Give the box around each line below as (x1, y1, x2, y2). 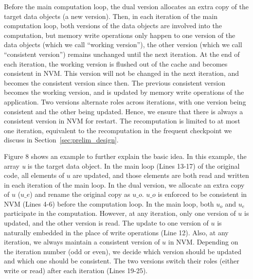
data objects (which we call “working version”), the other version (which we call (4, 39, 242, 50)
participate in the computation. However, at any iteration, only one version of (4, 208, 236, 218)
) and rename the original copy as (30, 189, 130, 199)
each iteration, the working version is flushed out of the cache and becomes (4, 58, 228, 69)
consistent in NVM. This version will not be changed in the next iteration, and (4, 68, 239, 78)
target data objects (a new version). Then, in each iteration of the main (4, 11, 217, 21)
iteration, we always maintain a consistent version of (4, 237, 160, 247)
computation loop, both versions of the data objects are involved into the (4, 20, 222, 31)
